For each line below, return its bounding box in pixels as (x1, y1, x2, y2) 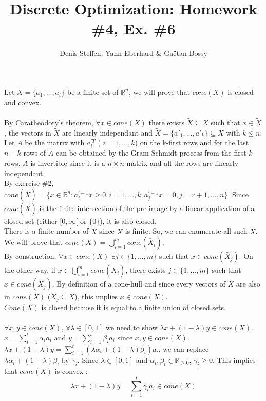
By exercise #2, (4, 178, 54, 188)
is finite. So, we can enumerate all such (125, 225, 248, 236)
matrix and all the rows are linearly (126, 158, 239, 168)
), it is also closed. (100, 215, 157, 226)
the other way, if (4, 264, 55, 275)
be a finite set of (67, 86, 119, 97)
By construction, (4, 251, 56, 261)
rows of (23, 147, 46, 158)
